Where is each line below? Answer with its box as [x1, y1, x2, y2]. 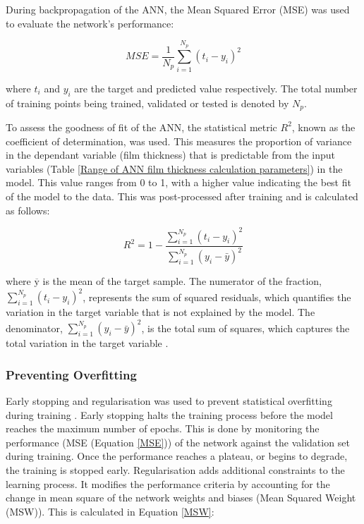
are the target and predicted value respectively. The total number [74, 80, 358, 95]
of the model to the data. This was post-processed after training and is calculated [6, 188, 358, 203]
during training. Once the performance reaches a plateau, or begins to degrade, [6, 449, 348, 463]
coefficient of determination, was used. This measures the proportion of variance [6, 133, 352, 148]
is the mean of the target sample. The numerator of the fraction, [42, 274, 322, 288]
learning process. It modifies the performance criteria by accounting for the [6, 476, 330, 491]
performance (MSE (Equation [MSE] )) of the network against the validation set [6, 434, 350, 449]
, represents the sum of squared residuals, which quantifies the [83, 289, 351, 304]
